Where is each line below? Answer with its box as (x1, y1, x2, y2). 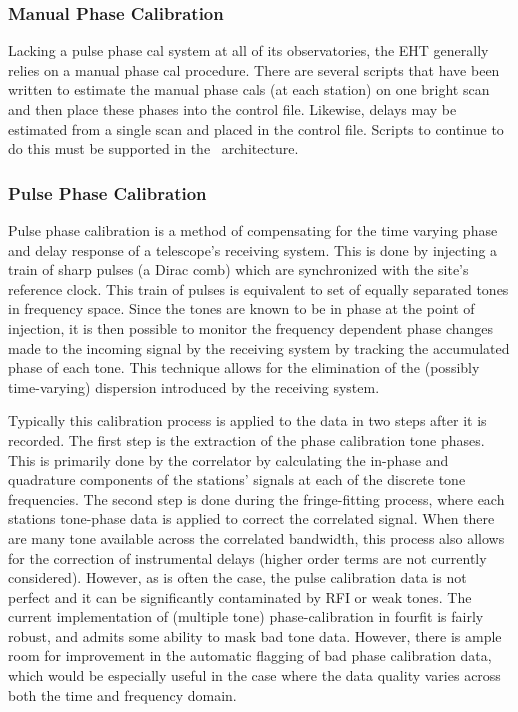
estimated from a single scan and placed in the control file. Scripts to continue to (8, 118, 504, 139)
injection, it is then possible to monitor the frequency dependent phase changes (8, 317, 494, 338)
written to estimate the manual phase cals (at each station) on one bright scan (8, 79, 490, 100)
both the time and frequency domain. (8, 684, 237, 705)
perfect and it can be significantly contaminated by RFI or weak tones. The (8, 586, 472, 607)
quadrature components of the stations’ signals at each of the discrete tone (8, 469, 466, 490)
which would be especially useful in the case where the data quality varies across (8, 665, 501, 686)
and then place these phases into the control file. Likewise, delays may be (8, 99, 457, 119)
